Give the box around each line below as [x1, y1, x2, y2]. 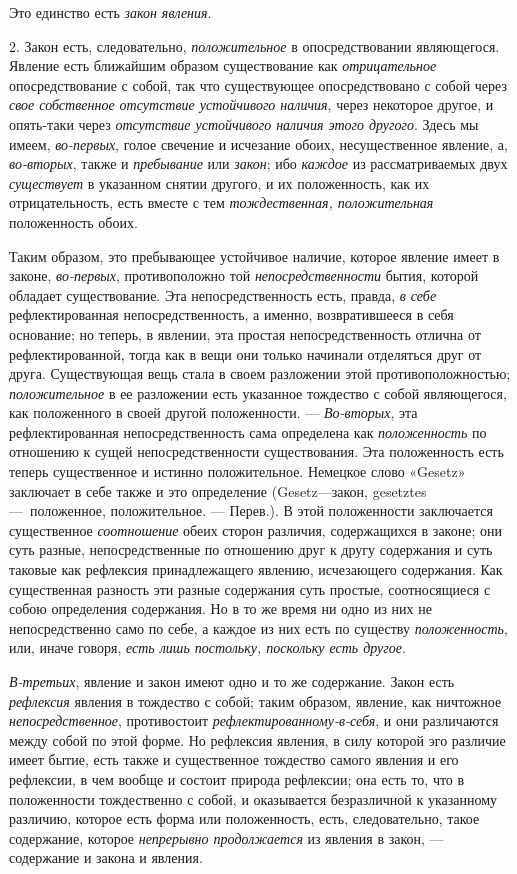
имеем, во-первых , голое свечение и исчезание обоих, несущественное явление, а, [9, 133, 508, 154]
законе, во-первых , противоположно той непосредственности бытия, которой [9, 265, 479, 286]
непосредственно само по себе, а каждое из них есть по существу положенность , [9, 617, 508, 638]
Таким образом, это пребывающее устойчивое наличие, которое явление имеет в [9, 245, 500, 266]
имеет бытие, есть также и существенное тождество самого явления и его [9, 749, 459, 770]
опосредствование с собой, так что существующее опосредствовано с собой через [9, 74, 507, 95]
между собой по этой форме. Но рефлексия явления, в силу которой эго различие [9, 729, 506, 750]
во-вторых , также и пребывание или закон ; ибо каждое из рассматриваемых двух [9, 153, 508, 174]
